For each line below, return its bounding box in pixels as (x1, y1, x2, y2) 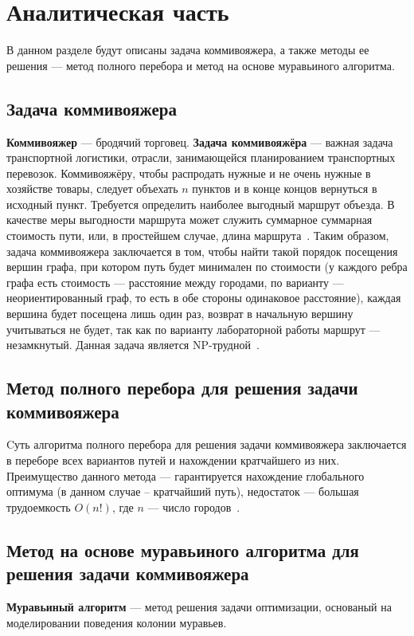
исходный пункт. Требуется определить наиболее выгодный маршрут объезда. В (6, 195, 395, 212)
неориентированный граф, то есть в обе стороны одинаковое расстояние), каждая (6, 289, 401, 306)
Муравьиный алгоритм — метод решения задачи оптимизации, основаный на (6, 598, 392, 614)
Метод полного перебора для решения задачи (6, 375, 358, 400)
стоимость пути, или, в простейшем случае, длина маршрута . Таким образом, (6, 227, 389, 244)
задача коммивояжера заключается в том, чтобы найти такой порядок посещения (6, 242, 398, 259)
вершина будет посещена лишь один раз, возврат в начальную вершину (6, 305, 353, 322)
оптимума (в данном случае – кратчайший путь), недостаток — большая (6, 483, 359, 500)
